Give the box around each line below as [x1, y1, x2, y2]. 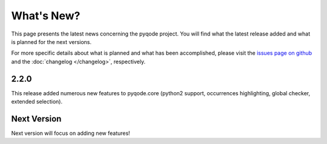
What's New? [11, 9, 81, 22]
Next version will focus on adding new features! [11, 130, 130, 137]
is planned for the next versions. [11, 38, 92, 45]
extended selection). [11, 98, 63, 105]
